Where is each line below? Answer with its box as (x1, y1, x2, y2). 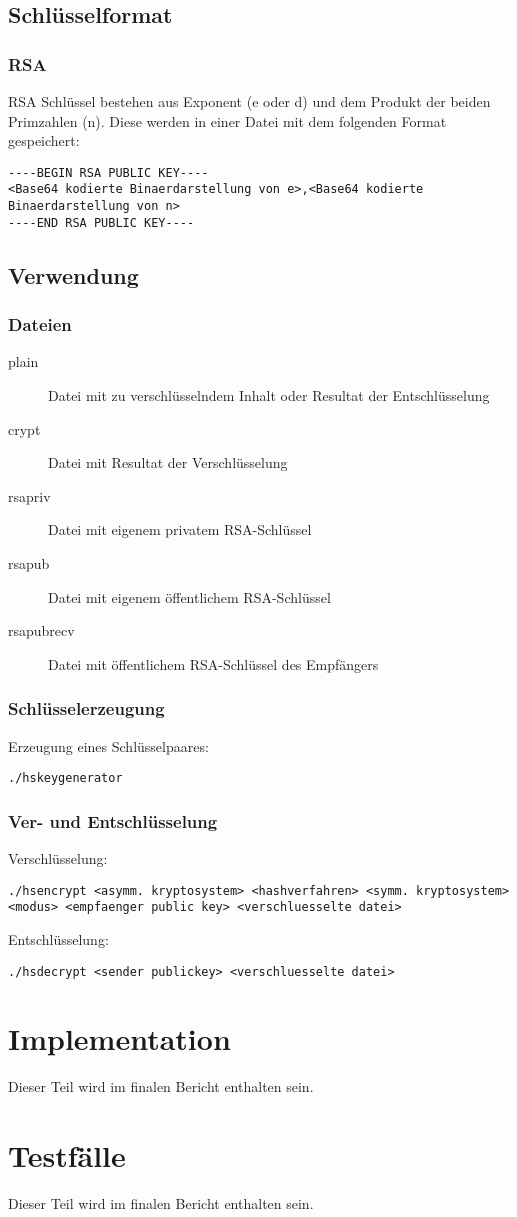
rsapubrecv (8, 620, 75, 641)
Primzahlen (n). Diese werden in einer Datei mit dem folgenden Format (8, 110, 447, 131)
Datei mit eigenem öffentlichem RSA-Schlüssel (48, 586, 331, 607)
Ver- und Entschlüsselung (8, 808, 218, 833)
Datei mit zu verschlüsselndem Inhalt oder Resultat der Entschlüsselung (48, 385, 490, 405)
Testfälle (8, 1135, 126, 1176)
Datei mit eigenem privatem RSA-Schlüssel (48, 519, 312, 540)
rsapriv (8, 485, 51, 506)
